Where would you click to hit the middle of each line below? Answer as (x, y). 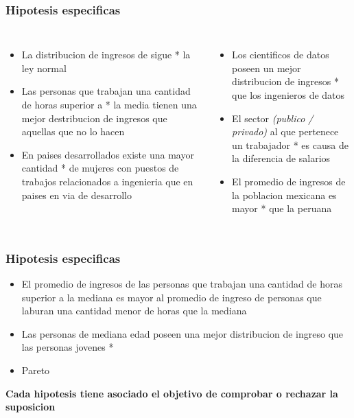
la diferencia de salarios (281, 158)
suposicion (31, 407)
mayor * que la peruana (282, 208)
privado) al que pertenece (285, 131)
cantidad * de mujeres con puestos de (100, 168)
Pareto (36, 370)
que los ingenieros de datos (288, 95)
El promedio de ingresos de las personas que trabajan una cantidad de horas (182, 283)
